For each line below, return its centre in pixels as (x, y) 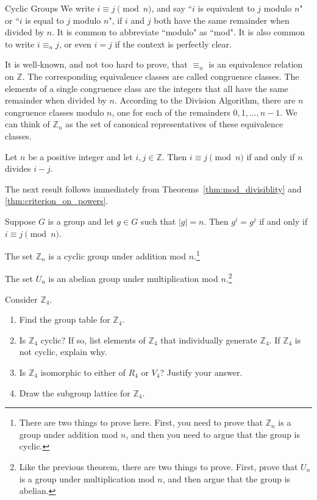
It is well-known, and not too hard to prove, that (96, 64)
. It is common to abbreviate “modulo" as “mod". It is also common (179, 32)
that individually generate (209, 340)
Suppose (20, 221)
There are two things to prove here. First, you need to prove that (141, 422)
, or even (75, 44)
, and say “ (172, 8)
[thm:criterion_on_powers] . (57, 201)
